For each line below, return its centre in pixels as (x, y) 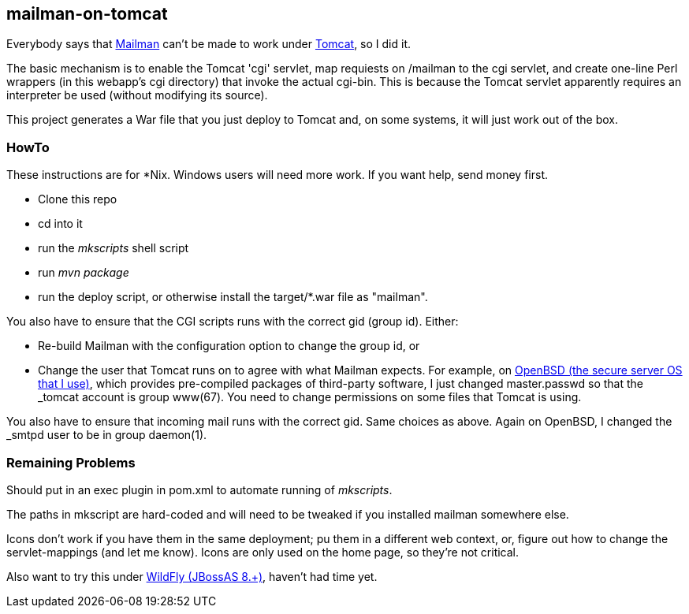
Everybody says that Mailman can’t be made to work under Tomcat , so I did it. (209, 44)
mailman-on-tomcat (87, 14)
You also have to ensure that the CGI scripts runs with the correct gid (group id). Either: (233, 322)
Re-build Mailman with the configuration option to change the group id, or (229, 346)
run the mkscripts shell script (114, 248)
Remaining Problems (71, 462)
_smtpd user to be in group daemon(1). (107, 435)
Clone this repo (78, 199)
